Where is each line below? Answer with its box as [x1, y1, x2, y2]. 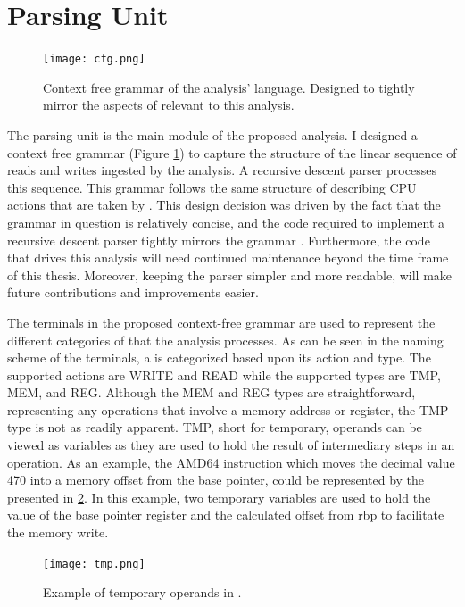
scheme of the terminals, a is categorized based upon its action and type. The [7, 348, 431, 367]
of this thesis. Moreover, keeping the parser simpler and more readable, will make [7, 265, 453, 284]
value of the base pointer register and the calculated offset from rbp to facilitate [7, 505, 444, 524]
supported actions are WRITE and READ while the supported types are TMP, [7, 365, 441, 384]
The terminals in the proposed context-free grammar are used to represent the [7, 312, 436, 331]
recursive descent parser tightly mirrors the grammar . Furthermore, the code [7, 230, 430, 249]
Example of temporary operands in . [43, 583, 242, 602]
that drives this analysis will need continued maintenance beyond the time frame [7, 248, 449, 267]
